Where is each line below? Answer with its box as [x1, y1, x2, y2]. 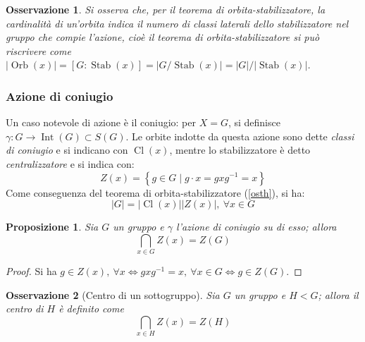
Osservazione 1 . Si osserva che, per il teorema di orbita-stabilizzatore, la [6, 2, 326, 16]
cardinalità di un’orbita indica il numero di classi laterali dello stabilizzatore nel [6, 16, 349, 30]
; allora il [318, 287, 359, 302]
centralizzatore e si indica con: [6, 156, 135, 171]
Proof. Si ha [6, 264, 57, 279]
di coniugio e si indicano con [6, 142, 128, 157]
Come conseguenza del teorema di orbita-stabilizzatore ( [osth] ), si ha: [6, 185, 305, 200]
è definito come [58, 301, 124, 316]
